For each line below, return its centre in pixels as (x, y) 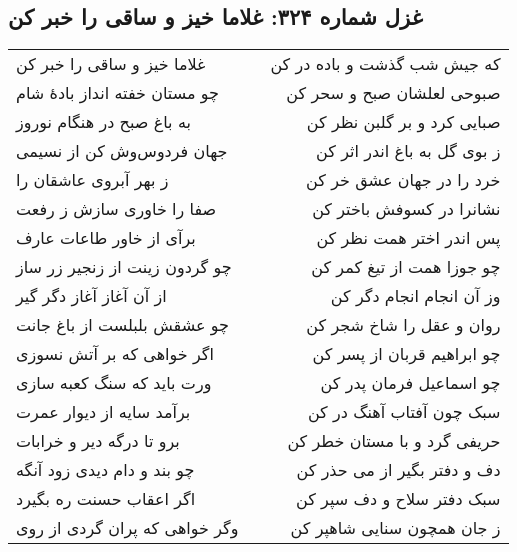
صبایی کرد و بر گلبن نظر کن (403, 122)
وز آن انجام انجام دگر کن (415, 296)
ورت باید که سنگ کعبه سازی (114, 383)
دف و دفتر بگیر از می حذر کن (398, 470)
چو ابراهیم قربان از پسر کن (406, 354)
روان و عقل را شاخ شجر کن (403, 325)
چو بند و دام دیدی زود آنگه (105, 470)
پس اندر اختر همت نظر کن (408, 238)
